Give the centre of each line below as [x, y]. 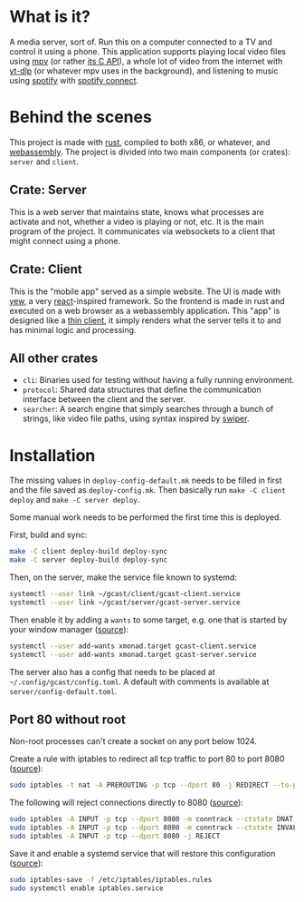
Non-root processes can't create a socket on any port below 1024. [133, 741]
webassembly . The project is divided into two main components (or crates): [150, 152]
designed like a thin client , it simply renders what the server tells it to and [146, 320]
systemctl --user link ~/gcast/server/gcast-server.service [125, 602]
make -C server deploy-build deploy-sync [89, 560]
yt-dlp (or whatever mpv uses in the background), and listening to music [144, 71]
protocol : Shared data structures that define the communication [142, 390]
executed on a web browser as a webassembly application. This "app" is [145, 310]
